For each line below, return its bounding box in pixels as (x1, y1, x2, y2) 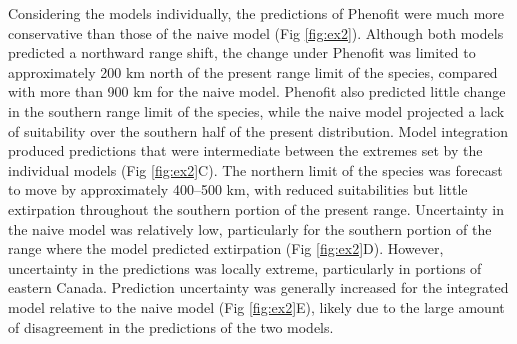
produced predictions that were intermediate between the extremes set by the (8, 140, 483, 161)
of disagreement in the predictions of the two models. (8, 316, 334, 337)
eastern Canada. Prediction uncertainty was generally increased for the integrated (8, 277, 509, 298)
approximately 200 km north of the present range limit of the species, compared (8, 61, 498, 82)
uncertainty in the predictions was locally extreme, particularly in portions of (8, 257, 482, 278)
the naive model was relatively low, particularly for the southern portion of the (8, 218, 492, 239)
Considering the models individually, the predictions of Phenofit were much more (8, 3, 505, 23)
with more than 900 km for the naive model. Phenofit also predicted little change (8, 81, 506, 102)
